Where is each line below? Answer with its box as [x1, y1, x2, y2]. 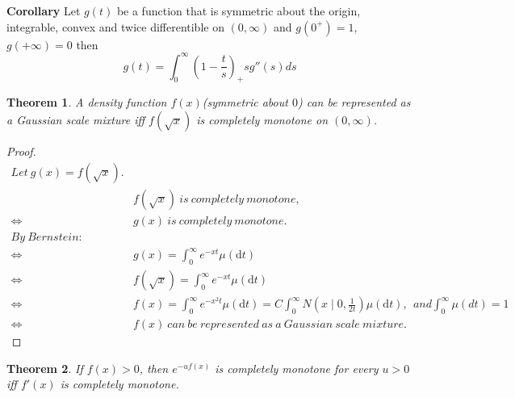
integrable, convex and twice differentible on [6, 18, 224, 35]
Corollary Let [6, 2, 81, 19]
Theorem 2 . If [6, 359, 83, 376]
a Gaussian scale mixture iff [6, 111, 145, 128]
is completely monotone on [196, 111, 329, 128]
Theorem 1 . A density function [6, 94, 167, 111]
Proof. [6, 143, 36, 160]
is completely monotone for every [215, 359, 379, 376]
